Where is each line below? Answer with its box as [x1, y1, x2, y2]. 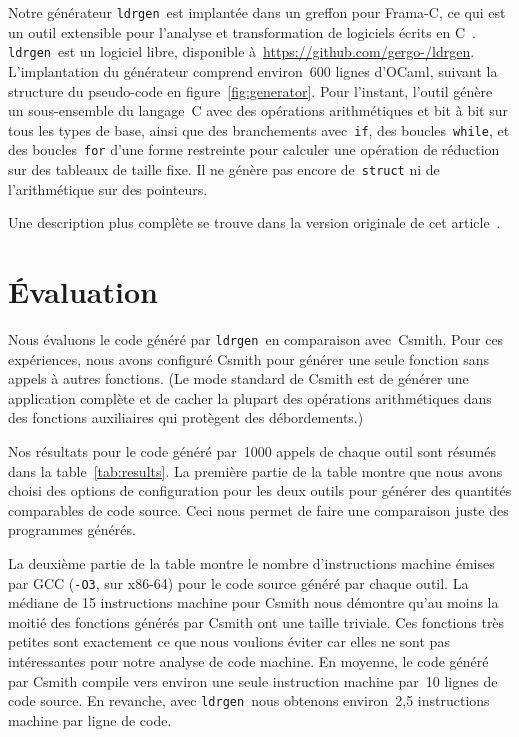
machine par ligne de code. [8, 709, 172, 730]
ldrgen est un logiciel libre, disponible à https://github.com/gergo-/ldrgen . [8, 41, 475, 62]
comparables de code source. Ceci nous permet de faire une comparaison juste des [8, 499, 509, 520]
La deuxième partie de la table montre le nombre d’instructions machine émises [8, 552, 495, 573]
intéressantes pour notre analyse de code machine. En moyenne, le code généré [8, 651, 489, 671]
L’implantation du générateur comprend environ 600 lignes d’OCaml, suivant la [8, 60, 498, 81]
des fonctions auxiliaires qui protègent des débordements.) [8, 407, 364, 428]
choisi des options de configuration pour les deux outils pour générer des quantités [8, 480, 512, 501]
